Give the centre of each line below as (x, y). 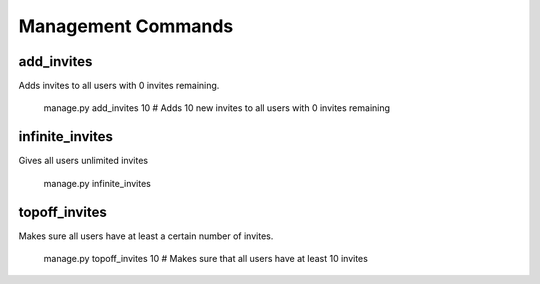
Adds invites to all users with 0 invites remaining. (119, 86)
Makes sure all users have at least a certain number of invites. (146, 236)
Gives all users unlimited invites (83, 161)
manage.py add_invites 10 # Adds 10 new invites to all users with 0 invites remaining (216, 108)
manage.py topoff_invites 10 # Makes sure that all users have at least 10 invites (206, 259)
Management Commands (126, 26)
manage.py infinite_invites (97, 183)
